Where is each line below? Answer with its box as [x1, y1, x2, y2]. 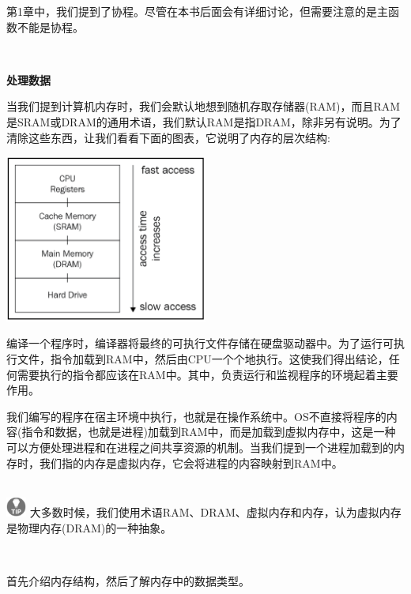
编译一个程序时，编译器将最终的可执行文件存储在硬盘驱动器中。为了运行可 [6, 335, 394, 352]
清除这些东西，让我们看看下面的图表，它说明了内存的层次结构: [6, 129, 330, 145]
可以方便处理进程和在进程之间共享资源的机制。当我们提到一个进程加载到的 [6, 439, 394, 455]
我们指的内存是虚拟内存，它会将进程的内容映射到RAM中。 [39, 454, 343, 471]
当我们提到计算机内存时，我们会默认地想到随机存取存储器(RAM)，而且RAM [6, 98, 401, 115]
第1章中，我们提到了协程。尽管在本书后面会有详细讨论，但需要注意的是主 [6, 3, 388, 19]
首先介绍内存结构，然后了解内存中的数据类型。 [6, 572, 250, 588]
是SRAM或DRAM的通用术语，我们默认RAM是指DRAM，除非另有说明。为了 [6, 113, 402, 130]
